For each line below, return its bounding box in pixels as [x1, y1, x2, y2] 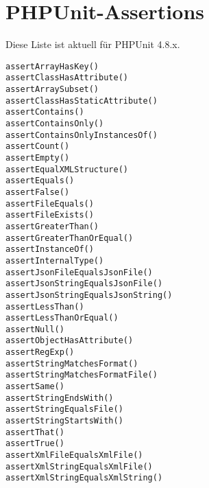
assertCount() [5, 141, 70, 152]
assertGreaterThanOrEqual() [5, 233, 134, 243]
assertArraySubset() [5, 84, 99, 95]
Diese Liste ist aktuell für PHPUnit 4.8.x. [5, 37, 180, 51]
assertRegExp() [5, 347, 75, 358]
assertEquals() [5, 176, 75, 186]
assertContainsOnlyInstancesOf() [5, 130, 158, 140]
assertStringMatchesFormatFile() [5, 370, 158, 380]
